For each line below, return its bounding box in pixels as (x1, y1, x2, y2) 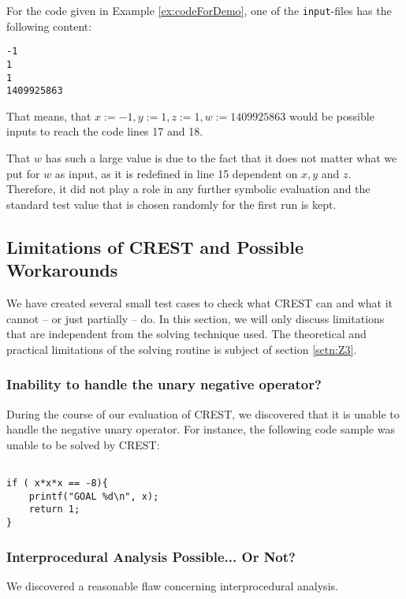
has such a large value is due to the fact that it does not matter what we (45, 150, 397, 166)
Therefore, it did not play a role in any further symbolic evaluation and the (6, 180, 371, 197)
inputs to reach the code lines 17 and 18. (6, 123, 203, 140)
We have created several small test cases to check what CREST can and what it (6, 295, 393, 311)
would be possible (289, 107, 374, 124)
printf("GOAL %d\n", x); (28, 490, 159, 502)
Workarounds (6, 258, 118, 282)
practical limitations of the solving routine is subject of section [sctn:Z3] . (6, 340, 357, 357)
